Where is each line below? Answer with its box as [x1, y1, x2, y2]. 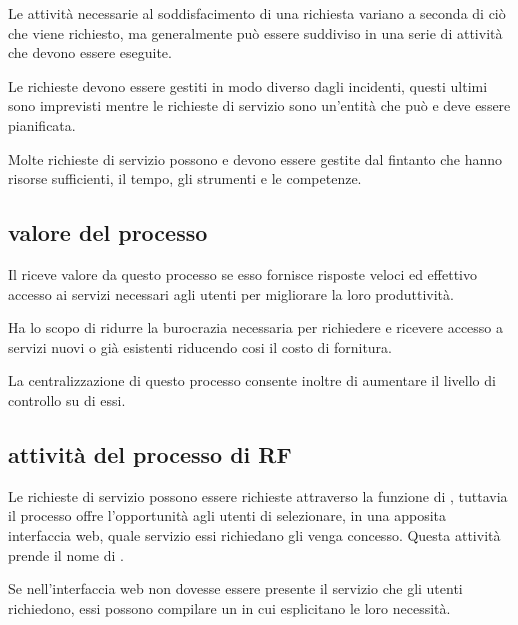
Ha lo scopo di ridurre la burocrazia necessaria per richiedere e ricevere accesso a [8, 317, 504, 338]
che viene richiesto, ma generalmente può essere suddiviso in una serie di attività [8, 22, 503, 43]
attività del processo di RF [8, 438, 292, 469]
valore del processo [8, 217, 208, 248]
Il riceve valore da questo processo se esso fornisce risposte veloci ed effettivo [8, 263, 477, 284]
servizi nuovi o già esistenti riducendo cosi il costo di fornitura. [8, 336, 392, 357]
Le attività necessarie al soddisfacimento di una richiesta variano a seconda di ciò [8, 3, 506, 23]
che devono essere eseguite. [8, 42, 172, 63]
